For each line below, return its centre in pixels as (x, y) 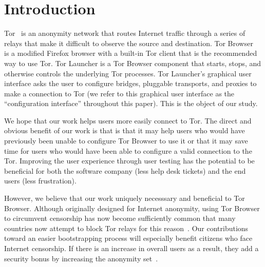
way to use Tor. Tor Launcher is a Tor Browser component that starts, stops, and (133, 63)
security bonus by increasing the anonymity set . (81, 258)
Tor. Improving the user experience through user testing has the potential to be (129, 161)
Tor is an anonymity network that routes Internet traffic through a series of (125, 33)
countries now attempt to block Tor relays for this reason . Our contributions (126, 228)
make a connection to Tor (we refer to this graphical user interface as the (119, 93)
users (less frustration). (40, 181)
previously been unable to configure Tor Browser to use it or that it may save (126, 141)
